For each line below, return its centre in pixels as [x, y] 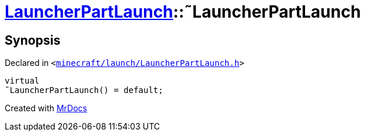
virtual [22, 81]
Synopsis [33, 40]
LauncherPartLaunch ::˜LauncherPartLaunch [183, 12]
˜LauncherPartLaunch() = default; [84, 90]
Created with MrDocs [46, 108]
